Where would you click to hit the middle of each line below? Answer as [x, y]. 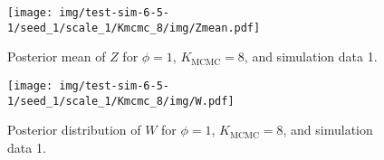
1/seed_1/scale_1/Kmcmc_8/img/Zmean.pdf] [134, 28]
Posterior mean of [57, 56]
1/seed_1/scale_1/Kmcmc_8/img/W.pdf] [121, 101]
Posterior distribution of [74, 130]
